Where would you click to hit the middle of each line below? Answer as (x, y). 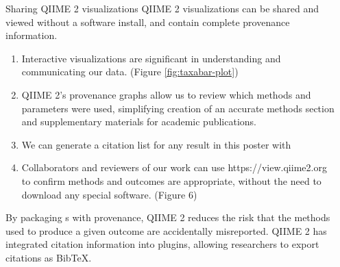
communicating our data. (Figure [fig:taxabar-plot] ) (130, 72)
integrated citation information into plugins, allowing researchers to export (162, 244)
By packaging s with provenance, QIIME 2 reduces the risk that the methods (168, 217)
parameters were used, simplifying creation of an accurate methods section (178, 108)
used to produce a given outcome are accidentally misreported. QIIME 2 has (166, 230)
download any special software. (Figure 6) (109, 194)
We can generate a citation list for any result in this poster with (156, 144)
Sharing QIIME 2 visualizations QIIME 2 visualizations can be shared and (162, 8)
